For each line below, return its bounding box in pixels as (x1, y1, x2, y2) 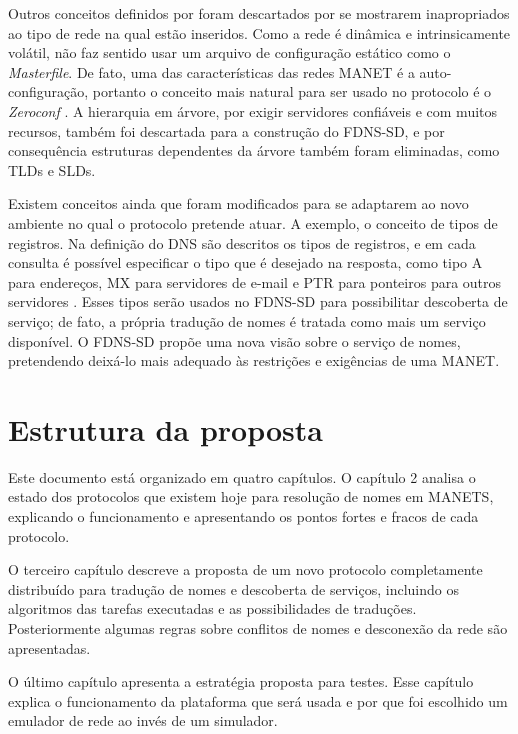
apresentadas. (8, 637, 91, 658)
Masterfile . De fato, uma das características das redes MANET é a (8, 61, 415, 82)
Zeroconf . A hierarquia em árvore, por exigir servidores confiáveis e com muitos (8, 100, 498, 121)
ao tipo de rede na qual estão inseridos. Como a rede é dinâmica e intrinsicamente (8, 22, 511, 43)
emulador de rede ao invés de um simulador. (8, 710, 278, 731)
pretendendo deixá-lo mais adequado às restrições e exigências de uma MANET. (8, 350, 500, 371)
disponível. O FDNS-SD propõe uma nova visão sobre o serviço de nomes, (8, 330, 461, 351)
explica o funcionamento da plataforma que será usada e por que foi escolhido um (8, 690, 508, 711)
